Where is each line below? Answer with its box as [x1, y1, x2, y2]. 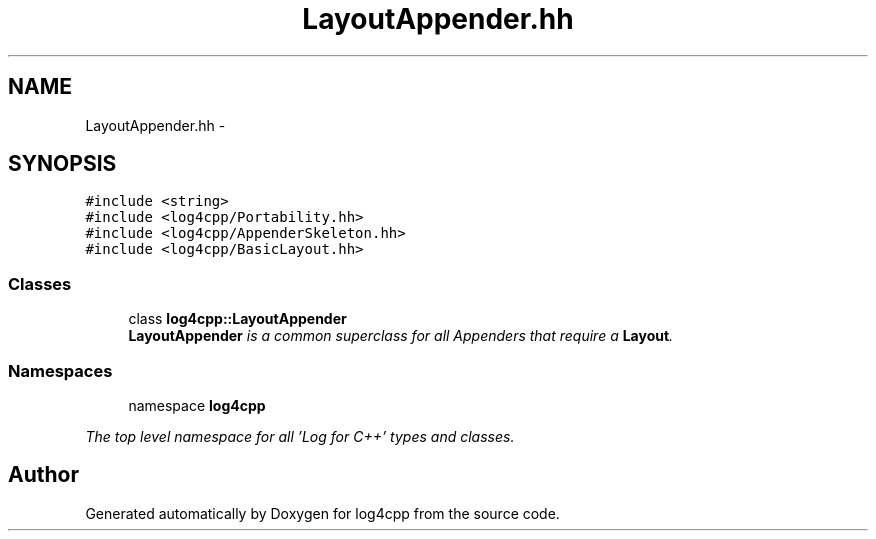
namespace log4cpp [128, 396, 266, 414]
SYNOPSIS [8, 151, 117, 177]
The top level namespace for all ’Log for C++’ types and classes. [85, 427, 515, 445]
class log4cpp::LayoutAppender [128, 310, 347, 328]
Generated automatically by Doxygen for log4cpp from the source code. [85, 504, 560, 522]
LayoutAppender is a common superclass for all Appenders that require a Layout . [128, 327, 674, 345]
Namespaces [8, 360, 113, 381]
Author [8, 462, 79, 488]
